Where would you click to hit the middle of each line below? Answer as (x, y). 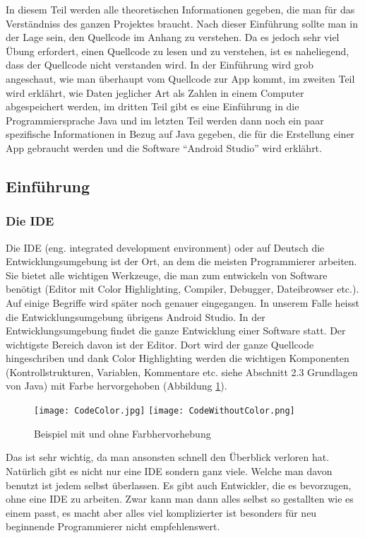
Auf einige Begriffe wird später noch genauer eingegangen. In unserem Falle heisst (182, 302)
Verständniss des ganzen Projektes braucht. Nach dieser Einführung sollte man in (182, 23)
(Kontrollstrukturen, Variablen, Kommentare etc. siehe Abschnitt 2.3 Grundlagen (182, 372)
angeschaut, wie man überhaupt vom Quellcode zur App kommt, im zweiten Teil (180, 78)
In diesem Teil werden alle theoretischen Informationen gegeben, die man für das (180, 9)
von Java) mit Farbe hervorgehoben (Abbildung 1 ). (116, 386)
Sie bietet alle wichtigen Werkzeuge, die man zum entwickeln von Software (167, 275)
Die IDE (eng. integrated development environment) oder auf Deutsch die (165, 247)
